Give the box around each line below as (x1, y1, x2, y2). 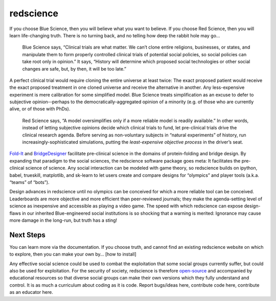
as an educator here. (9, 289, 53, 295)
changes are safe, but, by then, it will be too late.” (22, 65, 126, 72)
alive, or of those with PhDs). (9, 106, 71, 112)
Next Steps (9, 230, 45, 239)
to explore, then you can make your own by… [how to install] (9, 251, 136, 258)
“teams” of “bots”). (9, 179, 50, 185)
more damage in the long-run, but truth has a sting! (9, 217, 118, 223)
